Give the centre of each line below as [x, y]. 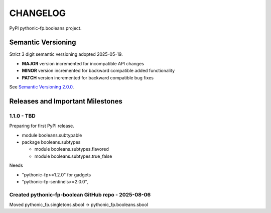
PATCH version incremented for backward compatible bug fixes [88, 77]
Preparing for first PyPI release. [42, 126]
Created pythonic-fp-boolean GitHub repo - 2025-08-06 [80, 194]
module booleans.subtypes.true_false [73, 156]
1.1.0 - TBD [23, 116]
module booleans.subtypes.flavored [72, 149]
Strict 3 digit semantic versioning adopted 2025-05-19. [66, 54]
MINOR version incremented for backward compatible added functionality [98, 71]
